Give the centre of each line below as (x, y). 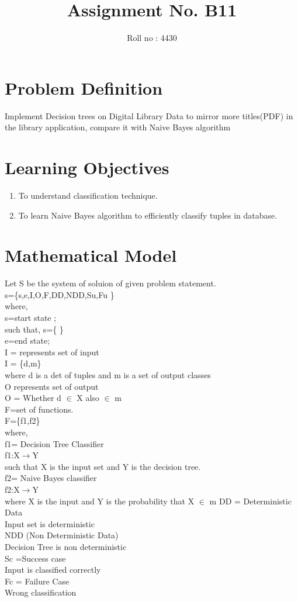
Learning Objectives (87, 167)
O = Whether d (33, 398)
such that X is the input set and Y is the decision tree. (103, 466)
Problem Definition (84, 87)
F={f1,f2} (22, 421)
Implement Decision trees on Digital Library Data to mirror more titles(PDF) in (149, 115)
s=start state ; (31, 318)
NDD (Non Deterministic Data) (62, 535)
